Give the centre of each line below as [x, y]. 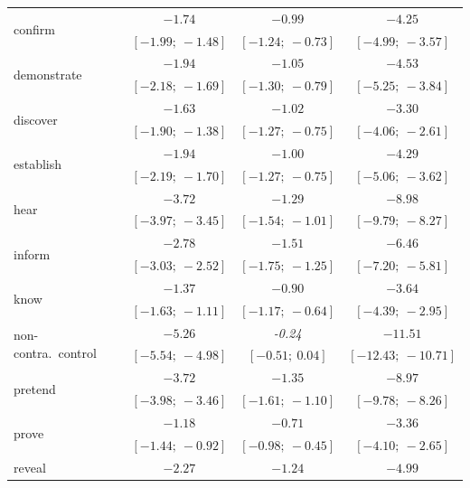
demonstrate [48, 74]
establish [38, 164]
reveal [30, 467]
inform [32, 253]
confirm [34, 29]
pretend [35, 388]
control [77, 352]
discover [36, 119]
